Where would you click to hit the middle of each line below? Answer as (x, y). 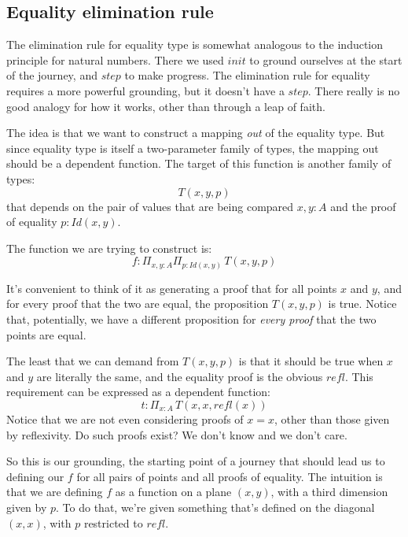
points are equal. (46, 334)
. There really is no (354, 90)
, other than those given (332, 419)
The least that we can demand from (93, 361)
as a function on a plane (173, 492)
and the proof (363, 206)
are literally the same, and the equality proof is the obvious (180, 376)
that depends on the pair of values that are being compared (150, 206)
